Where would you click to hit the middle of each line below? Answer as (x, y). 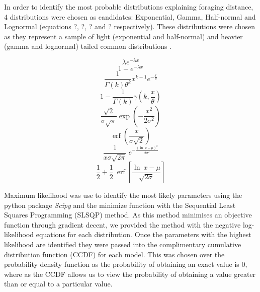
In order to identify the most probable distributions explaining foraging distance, (129, 7)
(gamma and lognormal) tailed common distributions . (88, 46)
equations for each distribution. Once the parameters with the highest (144, 234)
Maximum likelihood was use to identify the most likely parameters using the (123, 195)
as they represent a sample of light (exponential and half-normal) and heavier (123, 36)
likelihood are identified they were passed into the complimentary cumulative (123, 244)
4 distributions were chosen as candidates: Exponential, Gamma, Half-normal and (130, 16)
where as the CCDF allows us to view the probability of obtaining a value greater (130, 274)
